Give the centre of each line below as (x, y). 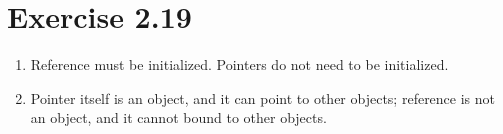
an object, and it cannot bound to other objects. (178, 117)
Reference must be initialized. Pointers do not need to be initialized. (239, 64)
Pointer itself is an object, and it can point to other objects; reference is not (263, 97)
